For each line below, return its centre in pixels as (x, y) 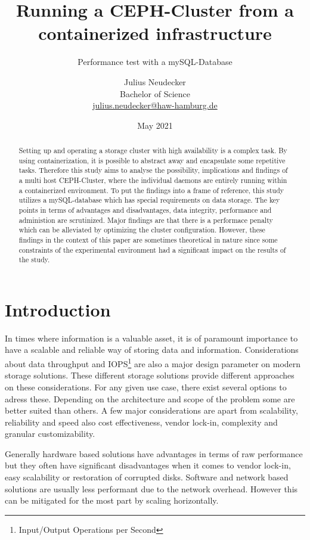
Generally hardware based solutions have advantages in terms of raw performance (154, 453)
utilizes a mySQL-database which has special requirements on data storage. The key (149, 200)
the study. (34, 260)
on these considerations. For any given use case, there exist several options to (146, 387)
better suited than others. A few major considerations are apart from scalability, (151, 410)
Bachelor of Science (155, 93)
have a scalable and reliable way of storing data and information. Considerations (152, 350)
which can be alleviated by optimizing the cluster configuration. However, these (142, 230)
